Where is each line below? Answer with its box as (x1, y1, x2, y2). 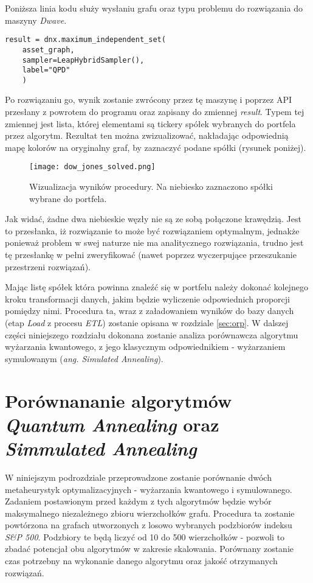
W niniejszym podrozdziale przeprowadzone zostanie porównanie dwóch (5, 470, 272, 483)
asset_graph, (22, 45, 75, 54)
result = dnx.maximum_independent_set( (5, 35, 166, 44)
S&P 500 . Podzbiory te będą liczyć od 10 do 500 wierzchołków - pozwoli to (5, 530, 285, 543)
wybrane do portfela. (29, 192, 107, 204)
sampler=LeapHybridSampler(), (22, 55, 145, 65)
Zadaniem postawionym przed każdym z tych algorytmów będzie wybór (5, 495, 272, 508)
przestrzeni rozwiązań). (5, 260, 91, 273)
